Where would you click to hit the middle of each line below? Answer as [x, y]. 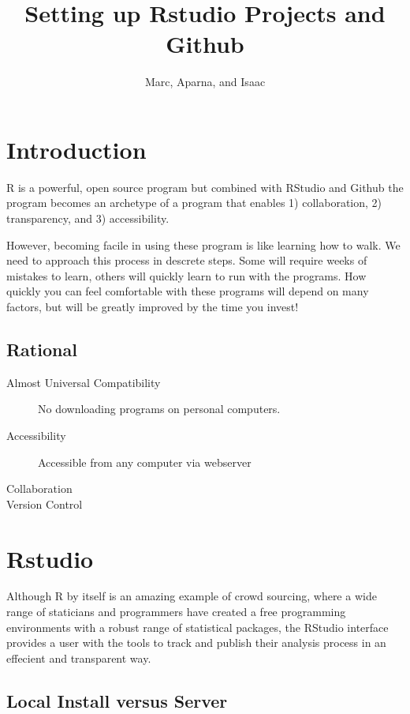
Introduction [76, 149]
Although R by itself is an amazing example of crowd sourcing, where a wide [192, 596]
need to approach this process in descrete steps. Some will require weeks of [187, 260]
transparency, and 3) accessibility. [88, 218]
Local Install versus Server [117, 700]
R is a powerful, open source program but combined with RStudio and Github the [205, 187]
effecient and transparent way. [79, 658]
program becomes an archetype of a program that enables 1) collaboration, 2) [194, 203]
